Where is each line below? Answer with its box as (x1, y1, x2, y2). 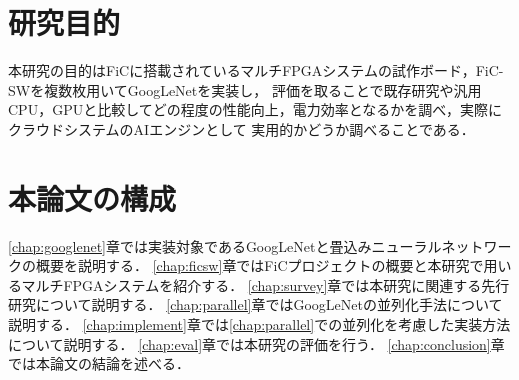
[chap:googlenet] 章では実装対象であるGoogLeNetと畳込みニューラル (8, 235, 442, 256)
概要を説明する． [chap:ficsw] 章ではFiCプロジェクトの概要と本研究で (35, 255, 484, 276)
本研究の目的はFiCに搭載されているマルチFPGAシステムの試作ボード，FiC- (8, 60, 504, 81)
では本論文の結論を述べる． (8, 353, 190, 374)
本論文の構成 (8, 177, 177, 218)
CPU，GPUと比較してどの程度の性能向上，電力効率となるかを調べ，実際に (8, 99, 502, 120)
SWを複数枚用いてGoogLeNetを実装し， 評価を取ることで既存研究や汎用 (8, 79, 482, 100)
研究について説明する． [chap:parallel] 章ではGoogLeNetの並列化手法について (8, 294, 503, 315)
